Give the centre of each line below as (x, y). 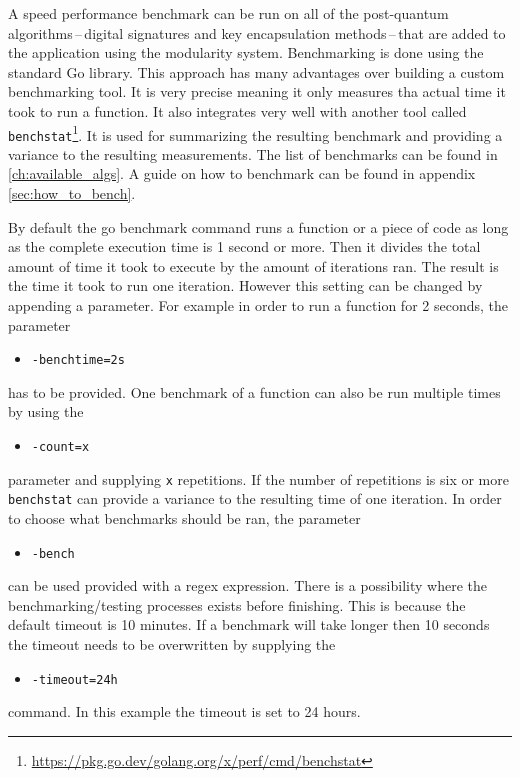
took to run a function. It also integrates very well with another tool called (237, 110)
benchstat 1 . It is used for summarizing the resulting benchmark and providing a (255, 133)
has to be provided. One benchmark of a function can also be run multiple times (254, 391)
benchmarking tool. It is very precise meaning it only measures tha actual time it (257, 91)
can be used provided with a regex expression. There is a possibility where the (247, 585)
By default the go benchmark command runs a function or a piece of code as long (258, 226)
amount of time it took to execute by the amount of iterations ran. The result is (253, 265)
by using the (46, 411)
